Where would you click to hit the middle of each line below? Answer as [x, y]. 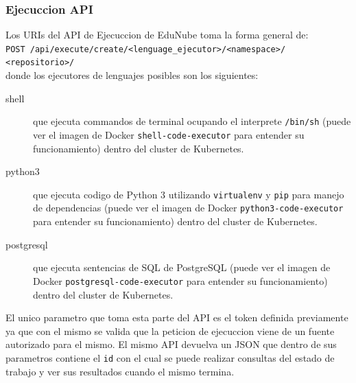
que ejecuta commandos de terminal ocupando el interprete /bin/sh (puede [192, 121]
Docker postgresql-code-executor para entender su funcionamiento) [180, 280]
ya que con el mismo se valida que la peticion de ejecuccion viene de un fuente [170, 330]
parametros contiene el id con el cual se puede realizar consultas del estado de [170, 357]
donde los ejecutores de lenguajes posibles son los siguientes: [132, 75]
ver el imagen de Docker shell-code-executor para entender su [169, 134]
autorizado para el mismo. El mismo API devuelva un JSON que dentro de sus [171, 344]
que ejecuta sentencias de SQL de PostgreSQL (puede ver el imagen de [182, 267]
